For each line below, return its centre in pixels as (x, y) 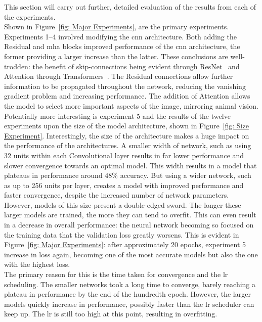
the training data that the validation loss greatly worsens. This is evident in (122, 234)
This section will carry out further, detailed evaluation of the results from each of (130, 7)
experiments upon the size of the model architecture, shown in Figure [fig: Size (126, 126)
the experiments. (30, 16)
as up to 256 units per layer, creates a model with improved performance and (124, 185)
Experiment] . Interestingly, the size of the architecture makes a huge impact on (127, 135)
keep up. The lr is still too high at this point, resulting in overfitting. (111, 314)
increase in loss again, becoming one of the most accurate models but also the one (131, 254)
